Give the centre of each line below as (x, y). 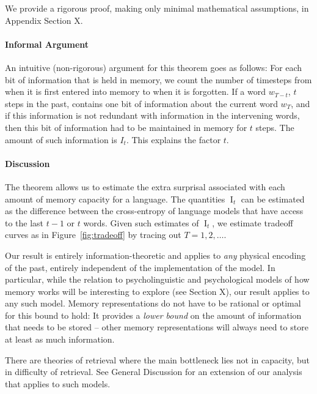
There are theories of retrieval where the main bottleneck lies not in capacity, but (157, 359)
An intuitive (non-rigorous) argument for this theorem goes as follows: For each (154, 67)
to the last (24, 222)
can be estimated (273, 199)
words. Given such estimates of (141, 222)
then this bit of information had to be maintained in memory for (126, 127)
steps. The (275, 127)
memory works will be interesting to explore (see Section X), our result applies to (157, 291)
